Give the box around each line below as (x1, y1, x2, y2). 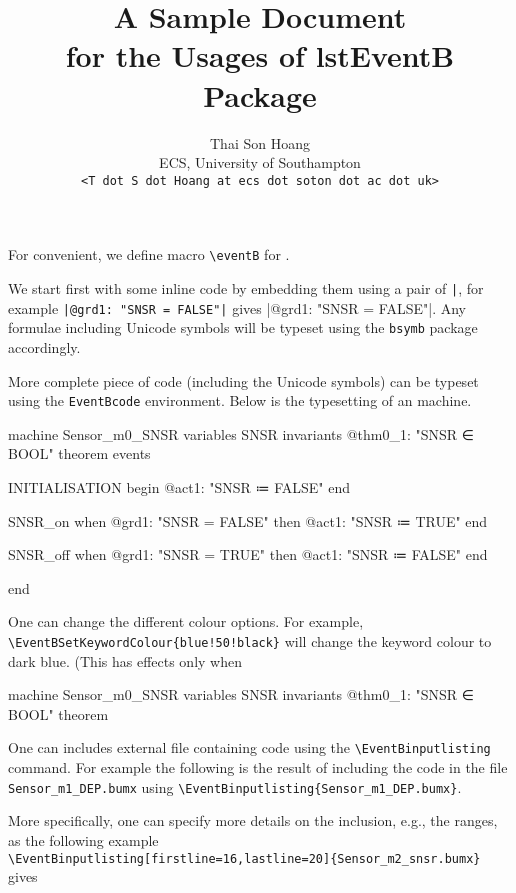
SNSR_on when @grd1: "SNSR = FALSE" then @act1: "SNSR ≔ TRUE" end (8, 510, 488, 531)
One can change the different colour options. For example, (8, 611, 364, 632)
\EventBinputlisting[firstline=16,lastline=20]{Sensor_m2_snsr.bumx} (8, 851, 481, 866)
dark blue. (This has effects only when (8, 650, 242, 671)
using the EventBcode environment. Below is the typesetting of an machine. (8, 390, 472, 411)
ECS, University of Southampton (159, 152, 361, 173)
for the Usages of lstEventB (65, 35, 455, 76)
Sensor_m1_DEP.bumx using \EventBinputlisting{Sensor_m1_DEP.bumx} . (8, 776, 462, 797)
